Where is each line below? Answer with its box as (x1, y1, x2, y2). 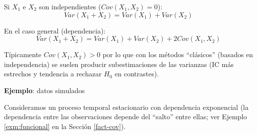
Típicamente (4, 49, 42, 60)
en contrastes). (115, 68, 159, 79)
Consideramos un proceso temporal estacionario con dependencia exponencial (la (4, 101, 249, 112)
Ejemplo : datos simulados (4, 85, 85, 95)
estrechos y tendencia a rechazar (4, 68, 102, 79)
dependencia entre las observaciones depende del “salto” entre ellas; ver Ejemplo (4, 111, 247, 122)
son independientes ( (39, 1, 101, 11)
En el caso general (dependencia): (4, 25, 106, 35)
